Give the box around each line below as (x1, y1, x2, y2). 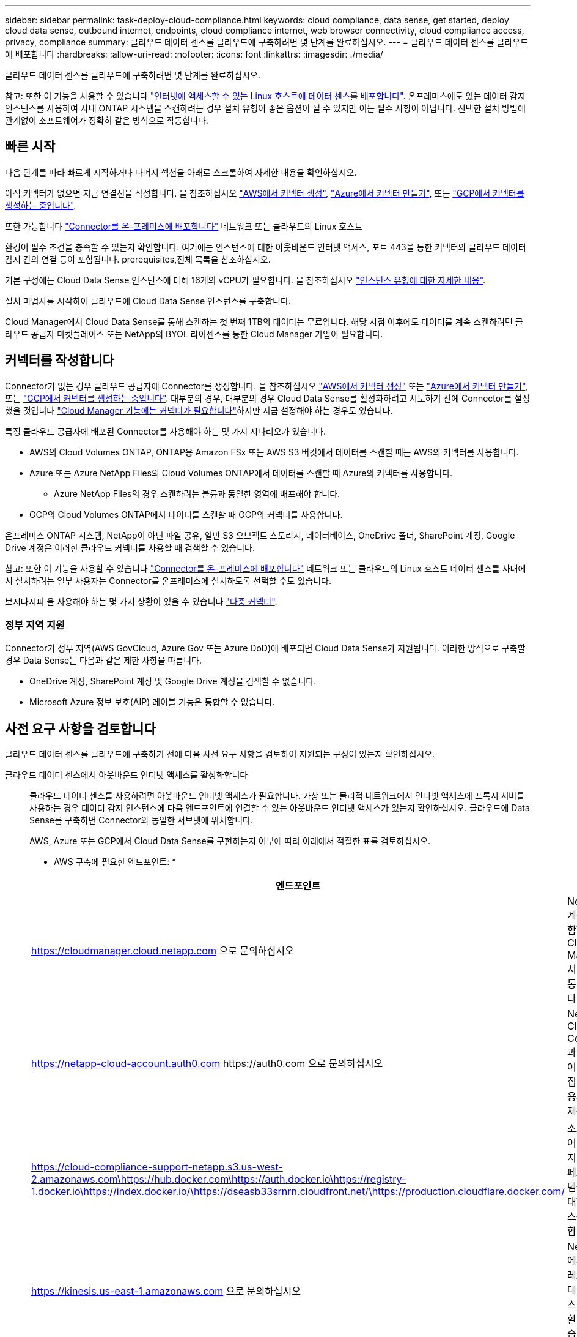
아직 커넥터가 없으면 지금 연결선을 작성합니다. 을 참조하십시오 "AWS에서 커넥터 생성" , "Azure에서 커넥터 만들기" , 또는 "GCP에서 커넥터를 (5, 187, 524, 198)
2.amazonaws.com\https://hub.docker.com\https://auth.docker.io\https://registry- (31, 1173, 406, 1186)
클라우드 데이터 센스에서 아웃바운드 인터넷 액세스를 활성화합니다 (5, 770, 248, 781)
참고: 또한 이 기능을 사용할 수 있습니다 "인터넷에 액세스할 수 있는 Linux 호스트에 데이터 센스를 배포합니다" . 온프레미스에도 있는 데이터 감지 (5, 91, 526, 101)
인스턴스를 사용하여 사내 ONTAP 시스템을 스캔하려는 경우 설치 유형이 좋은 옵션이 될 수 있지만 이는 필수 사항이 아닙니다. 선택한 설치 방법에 (5, 103, 526, 113)
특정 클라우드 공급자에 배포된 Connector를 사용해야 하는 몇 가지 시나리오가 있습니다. (5, 425, 326, 436)
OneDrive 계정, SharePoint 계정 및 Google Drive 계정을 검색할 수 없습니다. (29, 676, 317, 687)
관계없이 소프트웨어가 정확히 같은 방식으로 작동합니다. (5, 115, 208, 125)
